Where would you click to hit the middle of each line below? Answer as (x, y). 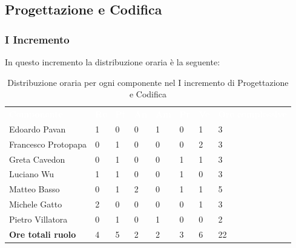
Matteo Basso (35, 189)
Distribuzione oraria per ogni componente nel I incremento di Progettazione (148, 82)
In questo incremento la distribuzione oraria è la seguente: (113, 62)
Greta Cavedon (37, 159)
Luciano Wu (32, 174)
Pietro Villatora (38, 219)
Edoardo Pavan (38, 129)
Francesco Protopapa (48, 144)
